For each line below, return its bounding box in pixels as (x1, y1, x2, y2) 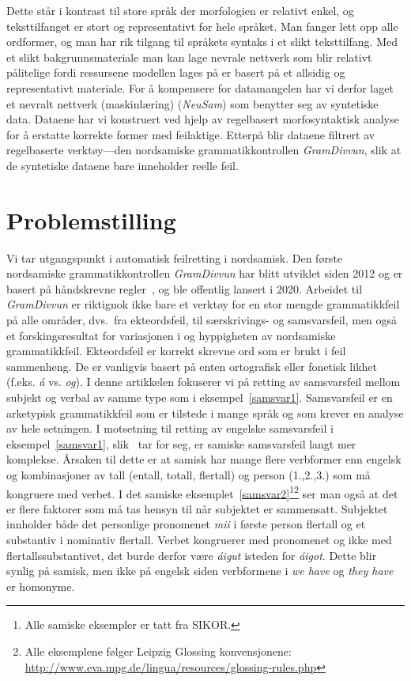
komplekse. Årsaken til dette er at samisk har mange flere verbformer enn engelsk (6, 451, 402, 467)
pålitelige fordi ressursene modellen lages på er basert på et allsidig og (6, 64, 345, 81)
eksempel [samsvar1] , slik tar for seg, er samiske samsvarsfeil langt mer (6, 435, 356, 452)
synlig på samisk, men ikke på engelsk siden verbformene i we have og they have (6, 562, 394, 579)
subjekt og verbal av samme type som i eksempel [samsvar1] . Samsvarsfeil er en (6, 389, 393, 405)
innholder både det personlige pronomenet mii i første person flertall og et (6, 516, 366, 532)
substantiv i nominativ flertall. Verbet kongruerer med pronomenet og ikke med (6, 532, 392, 547)
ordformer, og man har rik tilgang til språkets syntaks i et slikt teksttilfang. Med (6, 33, 398, 50)
